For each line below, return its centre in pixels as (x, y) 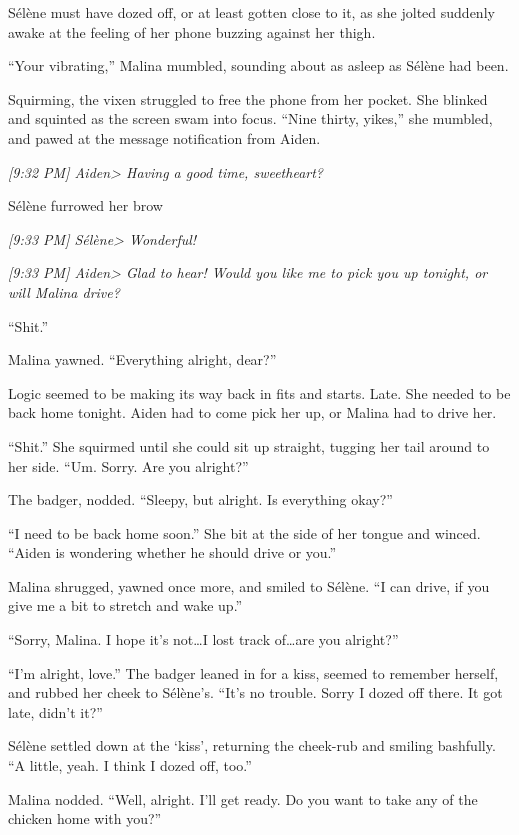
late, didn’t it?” (55, 711)
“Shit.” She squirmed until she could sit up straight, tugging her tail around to (249, 445)
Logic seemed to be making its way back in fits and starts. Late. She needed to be (259, 392)
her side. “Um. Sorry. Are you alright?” (128, 465)
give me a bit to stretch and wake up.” (125, 605)
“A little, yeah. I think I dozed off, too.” (130, 765)
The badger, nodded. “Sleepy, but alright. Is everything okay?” (200, 499)
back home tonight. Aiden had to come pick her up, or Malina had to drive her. (252, 412)
